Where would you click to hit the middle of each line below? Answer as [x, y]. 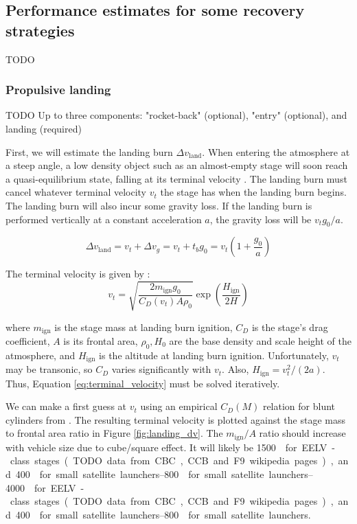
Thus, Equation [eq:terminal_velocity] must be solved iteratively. [143, 383]
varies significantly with [161, 369]
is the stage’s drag [290, 327]
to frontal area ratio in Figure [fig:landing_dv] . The [114, 433]
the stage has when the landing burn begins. [253, 192]
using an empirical [179, 406]
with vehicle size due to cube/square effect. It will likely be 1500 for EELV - [170, 447]
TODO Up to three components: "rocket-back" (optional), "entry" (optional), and [176, 115]
